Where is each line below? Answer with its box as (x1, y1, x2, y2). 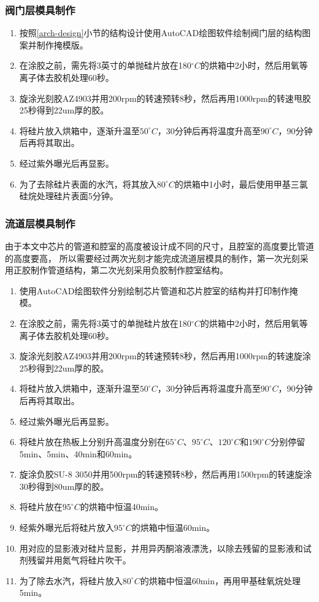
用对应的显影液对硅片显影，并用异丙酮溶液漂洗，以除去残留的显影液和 (19, 541, 303, 554)
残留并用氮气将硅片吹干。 (28, 554, 131, 566)
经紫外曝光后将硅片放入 (19, 521, 114, 534)
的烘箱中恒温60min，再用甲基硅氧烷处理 (140, 574, 301, 587)
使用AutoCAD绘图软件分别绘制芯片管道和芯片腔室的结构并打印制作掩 (19, 284, 298, 297)
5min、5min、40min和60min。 (19, 447, 137, 460)
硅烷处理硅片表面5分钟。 (19, 189, 118, 202)
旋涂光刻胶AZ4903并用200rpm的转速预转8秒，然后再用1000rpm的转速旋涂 (19, 349, 311, 362)
